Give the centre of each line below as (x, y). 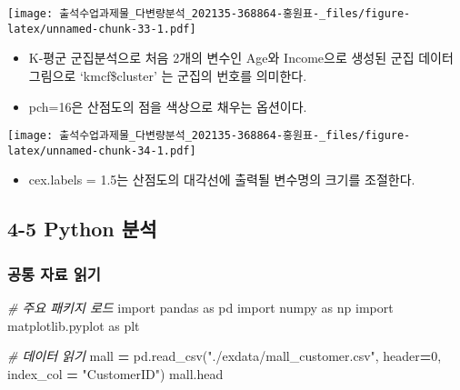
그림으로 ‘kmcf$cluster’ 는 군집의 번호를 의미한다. (168, 75)
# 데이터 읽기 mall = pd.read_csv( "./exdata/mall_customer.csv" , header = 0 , (225, 356)
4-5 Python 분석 (82, 229)
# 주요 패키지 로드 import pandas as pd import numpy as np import (200, 307)
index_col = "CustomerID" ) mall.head (115, 373)
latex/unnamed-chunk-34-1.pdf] (102, 150)
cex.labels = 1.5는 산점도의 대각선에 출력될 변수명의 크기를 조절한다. (222, 180)
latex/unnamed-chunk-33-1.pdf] (102, 29)
